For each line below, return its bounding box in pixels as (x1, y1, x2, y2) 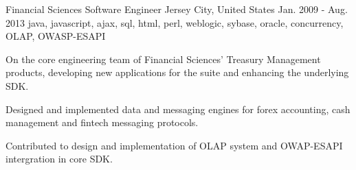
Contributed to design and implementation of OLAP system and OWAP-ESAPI (5, 138, 343, 152)
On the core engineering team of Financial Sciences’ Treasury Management (5, 51, 321, 66)
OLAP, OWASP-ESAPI (5, 29, 106, 43)
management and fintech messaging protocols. (5, 115, 199, 130)
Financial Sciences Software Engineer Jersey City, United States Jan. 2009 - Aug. (5, 2, 348, 16)
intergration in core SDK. (5, 151, 113, 166)
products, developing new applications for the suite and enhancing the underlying (5, 65, 349, 80)
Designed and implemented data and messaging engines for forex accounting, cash (5, 101, 351, 116)
